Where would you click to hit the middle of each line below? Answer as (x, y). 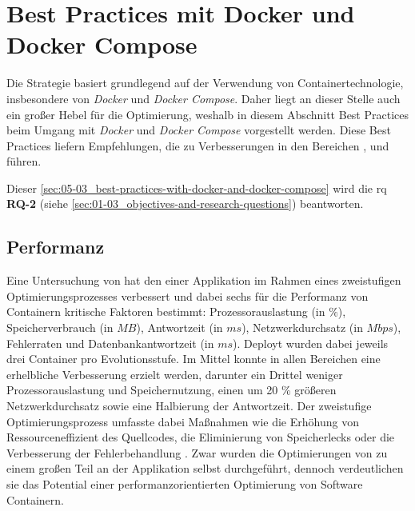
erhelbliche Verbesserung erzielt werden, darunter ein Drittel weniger (175, 374)
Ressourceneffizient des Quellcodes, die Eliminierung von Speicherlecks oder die (201, 437)
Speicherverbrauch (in (60, 327)
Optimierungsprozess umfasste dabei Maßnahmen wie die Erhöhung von (183, 421)
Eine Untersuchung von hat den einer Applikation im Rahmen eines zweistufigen (204, 280)
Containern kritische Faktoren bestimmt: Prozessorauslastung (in (166, 311)
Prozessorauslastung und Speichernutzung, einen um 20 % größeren (172, 390)
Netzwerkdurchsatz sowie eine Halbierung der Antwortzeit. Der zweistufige (189, 406)
